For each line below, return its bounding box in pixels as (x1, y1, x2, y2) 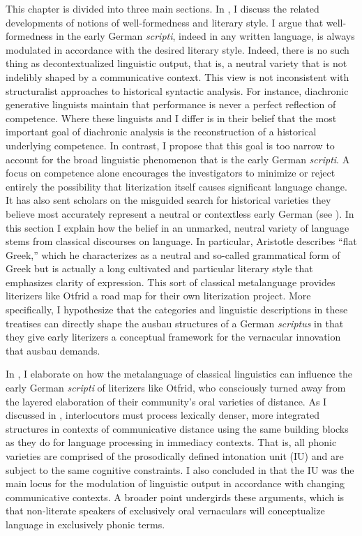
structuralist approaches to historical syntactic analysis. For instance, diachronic (6, 83, 349, 98)
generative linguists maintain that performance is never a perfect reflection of (6, 97, 336, 112)
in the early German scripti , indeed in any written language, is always (56, 29, 355, 43)
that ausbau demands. (6, 343, 100, 357)
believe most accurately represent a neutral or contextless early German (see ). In (6, 206, 354, 221)
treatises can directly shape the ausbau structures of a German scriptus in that (6, 315, 344, 330)
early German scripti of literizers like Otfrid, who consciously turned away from (6, 380, 346, 395)
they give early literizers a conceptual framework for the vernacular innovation (6, 329, 341, 344)
